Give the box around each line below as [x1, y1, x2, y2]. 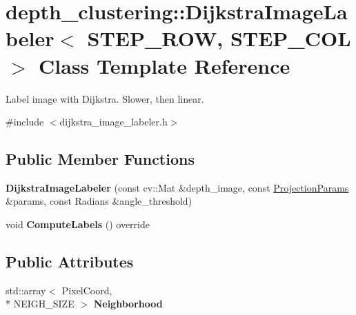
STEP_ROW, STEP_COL [87, 24, 351, 52]
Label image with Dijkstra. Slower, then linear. [6, 91, 204, 105]
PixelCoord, [61, 283, 112, 297]
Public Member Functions [6, 148, 195, 170]
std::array [6, 283, 46, 297]
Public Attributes [6, 251, 134, 272]
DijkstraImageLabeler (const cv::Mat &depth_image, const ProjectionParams [6, 180, 349, 194]
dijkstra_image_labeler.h [59, 114, 168, 129]
